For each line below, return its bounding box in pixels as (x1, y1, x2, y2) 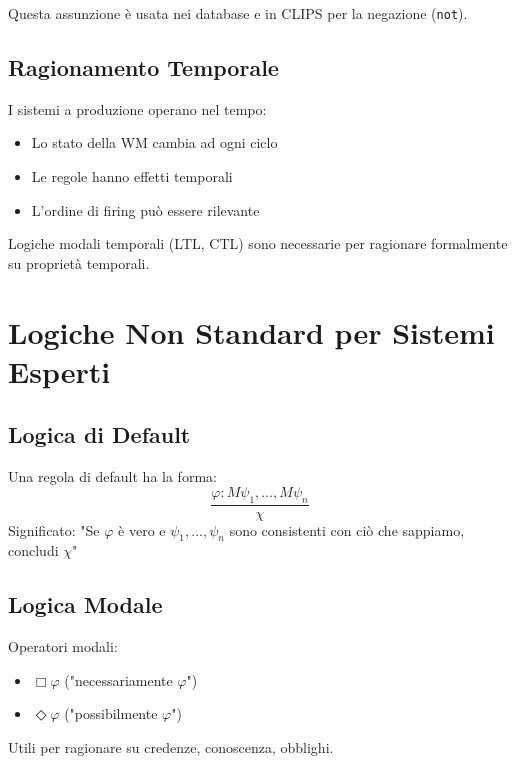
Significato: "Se (8, 519, 100, 540)
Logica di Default (8, 419, 191, 450)
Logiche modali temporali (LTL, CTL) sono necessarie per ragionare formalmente (8, 233, 508, 254)
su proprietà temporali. (8, 252, 150, 273)
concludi (8, 540, 59, 561)
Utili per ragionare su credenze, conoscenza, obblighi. (8, 736, 334, 757)
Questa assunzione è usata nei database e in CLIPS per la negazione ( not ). (8, 3, 468, 23)
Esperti (8, 350, 111, 391)
